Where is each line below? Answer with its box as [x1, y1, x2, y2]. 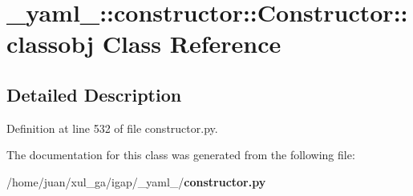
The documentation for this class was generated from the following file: [6, 146, 355, 163]
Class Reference [102, 27, 281, 60]
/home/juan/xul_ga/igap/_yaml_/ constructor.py [6, 173, 266, 190]
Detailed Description [6, 82, 182, 106]
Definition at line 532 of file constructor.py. [6, 119, 218, 136]
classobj [6, 27, 95, 60]
